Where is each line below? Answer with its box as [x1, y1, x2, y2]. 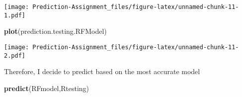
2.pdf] [4, 52, 25, 59]
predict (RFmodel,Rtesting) [4, 83, 89, 93]
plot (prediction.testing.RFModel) [4, 26, 107, 36]
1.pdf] [4, 11, 25, 19]
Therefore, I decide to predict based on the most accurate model [4, 66, 200, 77]
